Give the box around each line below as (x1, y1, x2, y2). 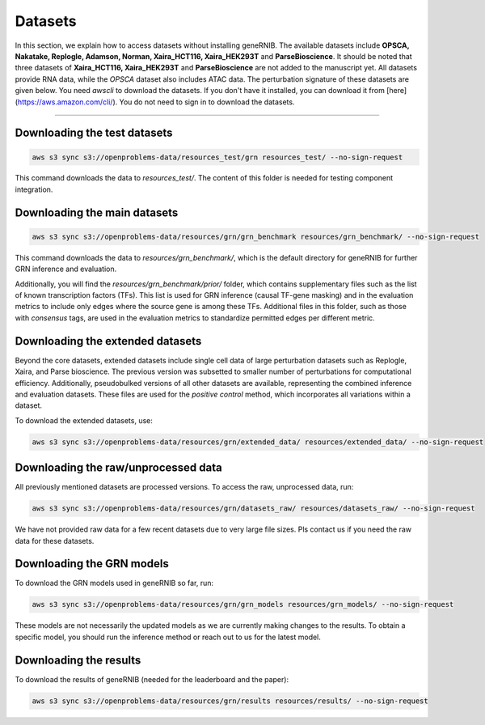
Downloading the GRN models (15, 557, 169, 570)
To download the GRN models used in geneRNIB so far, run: (15, 579, 214, 588)
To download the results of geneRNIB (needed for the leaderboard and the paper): (15, 674, 289, 684)
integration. (15, 184, 53, 194)
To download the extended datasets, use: (15, 415, 154, 425)
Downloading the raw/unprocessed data (15, 461, 222, 475)
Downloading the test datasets (15, 126, 173, 140)
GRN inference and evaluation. (15, 264, 117, 274)
